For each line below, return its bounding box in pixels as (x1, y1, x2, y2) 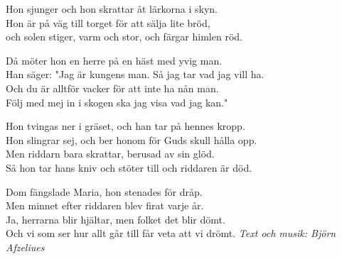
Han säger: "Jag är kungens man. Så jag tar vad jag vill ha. (6, 67, 264, 82)
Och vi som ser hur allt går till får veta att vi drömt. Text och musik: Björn (6, 226, 336, 241)
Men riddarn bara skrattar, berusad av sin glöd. (6, 146, 215, 161)
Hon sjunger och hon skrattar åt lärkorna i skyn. (6, 1, 218, 16)
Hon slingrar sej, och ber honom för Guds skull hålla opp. (6, 132, 257, 147)
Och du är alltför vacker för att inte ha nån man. (6, 80, 219, 95)
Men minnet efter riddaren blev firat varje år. (6, 198, 204, 213)
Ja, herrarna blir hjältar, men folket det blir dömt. (6, 211, 225, 226)
